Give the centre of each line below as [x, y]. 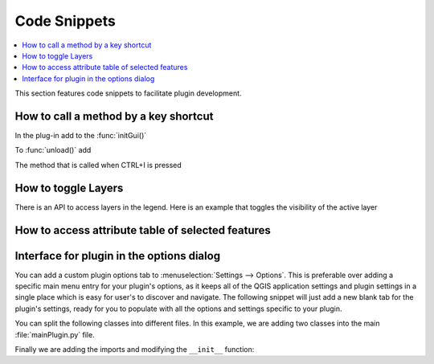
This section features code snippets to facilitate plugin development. [128, 93]
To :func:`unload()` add [53, 150]
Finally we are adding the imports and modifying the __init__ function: [135, 349]
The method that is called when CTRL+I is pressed [98, 165]
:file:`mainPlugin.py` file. [55, 334]
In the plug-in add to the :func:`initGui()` [81, 136]
